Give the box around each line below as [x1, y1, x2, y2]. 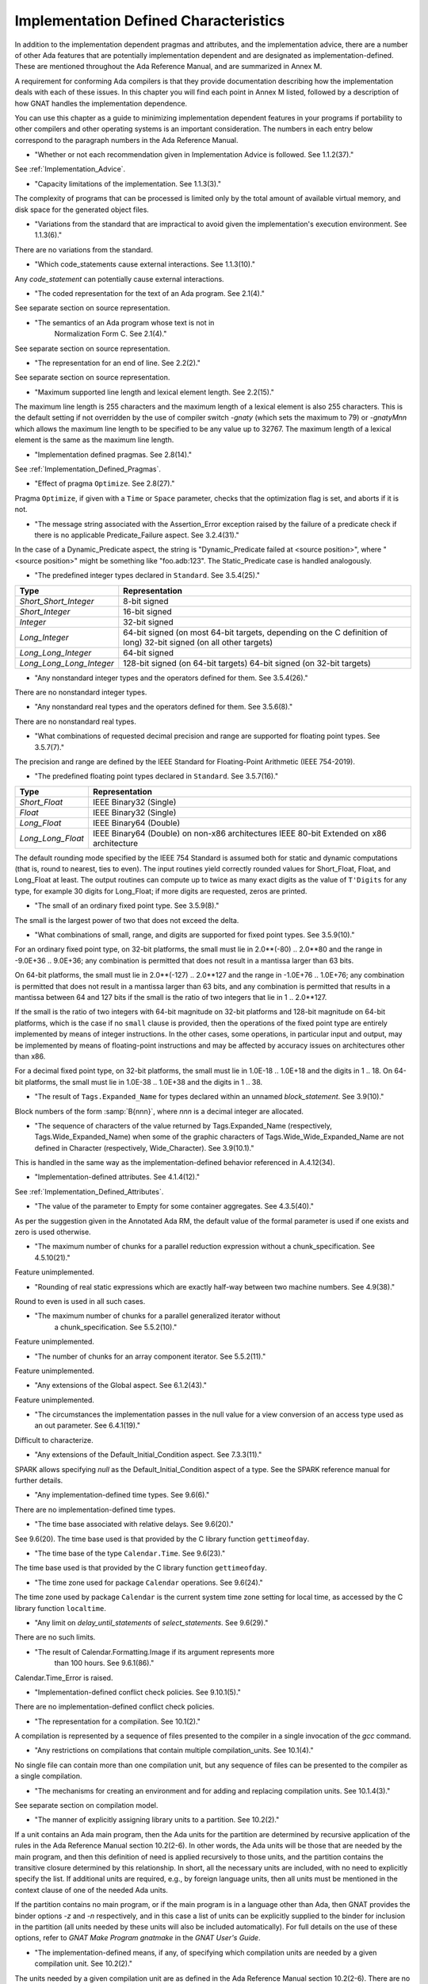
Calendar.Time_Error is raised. [14, 1673, 113, 1682]
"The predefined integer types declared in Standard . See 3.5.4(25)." [34, 571, 261, 580]
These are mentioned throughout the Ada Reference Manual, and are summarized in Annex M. [14, 62, 323, 71]
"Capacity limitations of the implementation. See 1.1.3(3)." [34, 179, 222, 188]
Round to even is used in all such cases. [14, 1296, 146, 1305]
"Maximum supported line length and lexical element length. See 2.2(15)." [34, 387, 275, 397]
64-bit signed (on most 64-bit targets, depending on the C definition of [123, 627, 388, 638]
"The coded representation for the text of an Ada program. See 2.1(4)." [34, 288, 266, 298]
